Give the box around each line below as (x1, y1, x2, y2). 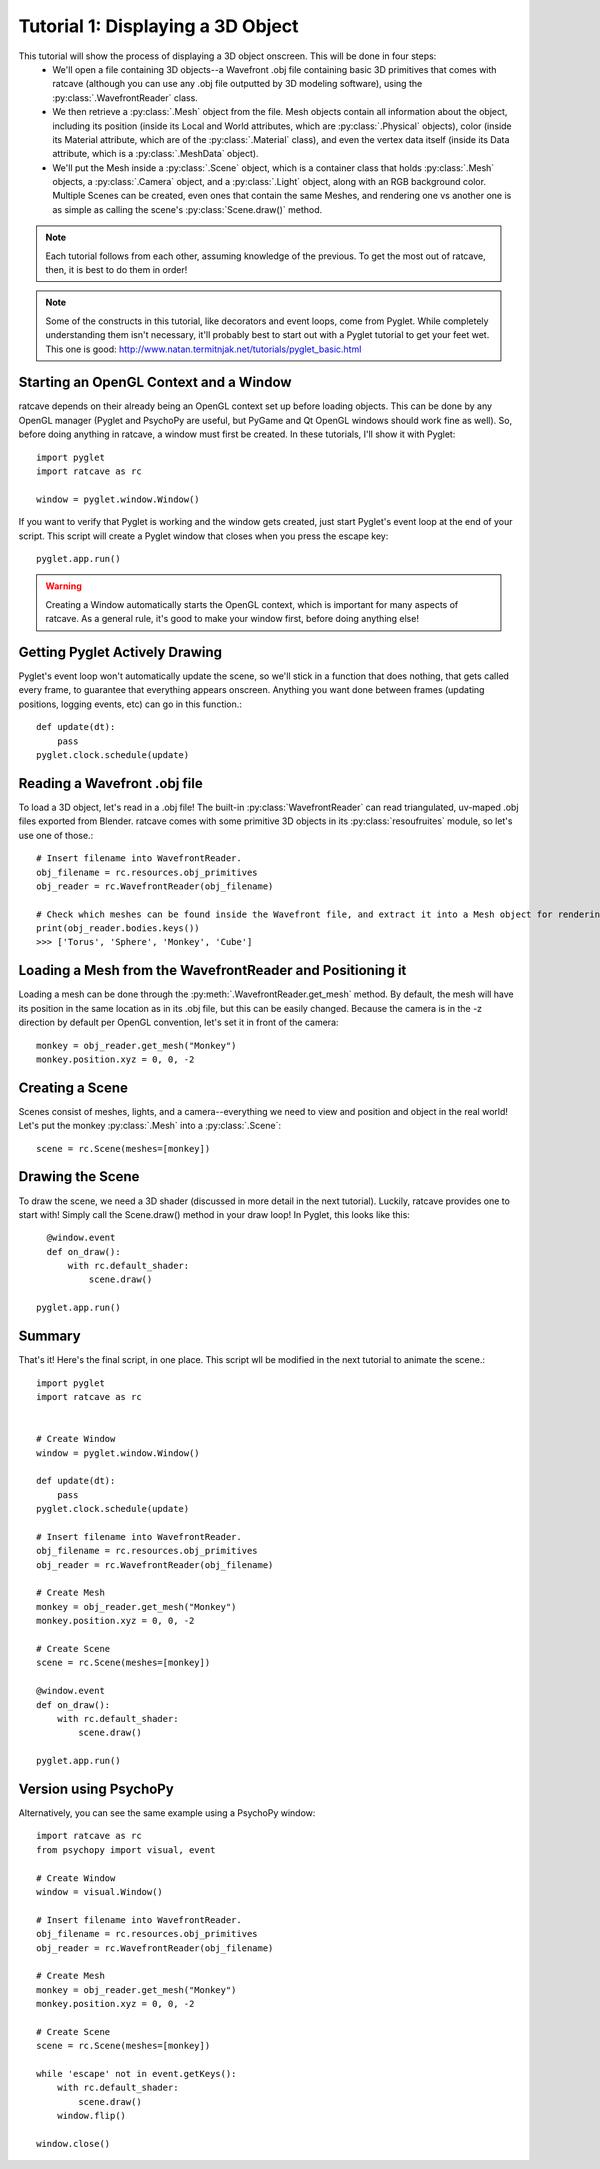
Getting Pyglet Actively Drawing (18, 643, 223, 660)
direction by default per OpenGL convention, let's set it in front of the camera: (18, 1016, 339, 1029)
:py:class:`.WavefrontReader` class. (52, 91, 199, 104)
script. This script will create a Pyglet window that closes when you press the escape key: (18, 530, 389, 542)
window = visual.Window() (36, 1886, 164, 1897)
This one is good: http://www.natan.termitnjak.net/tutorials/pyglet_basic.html (45, 343, 362, 355)
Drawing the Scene (18, 1168, 140, 1185)
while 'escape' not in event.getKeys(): (36, 2068, 237, 2080)
